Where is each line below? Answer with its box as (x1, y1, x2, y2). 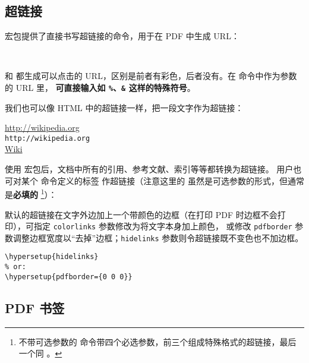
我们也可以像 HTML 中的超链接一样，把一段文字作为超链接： (5, 101, 244, 113)
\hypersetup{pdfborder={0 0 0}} (5, 272, 133, 281)
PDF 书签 (5, 298, 65, 317)
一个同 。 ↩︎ (18, 347, 62, 359)
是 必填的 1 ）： (5, 187, 57, 200)
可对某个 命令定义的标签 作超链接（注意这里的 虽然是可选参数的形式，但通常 (5, 174, 304, 187)
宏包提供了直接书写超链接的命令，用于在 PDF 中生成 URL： (5, 30, 239, 42)
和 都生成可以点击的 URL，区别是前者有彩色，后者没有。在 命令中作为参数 (5, 70, 297, 82)
